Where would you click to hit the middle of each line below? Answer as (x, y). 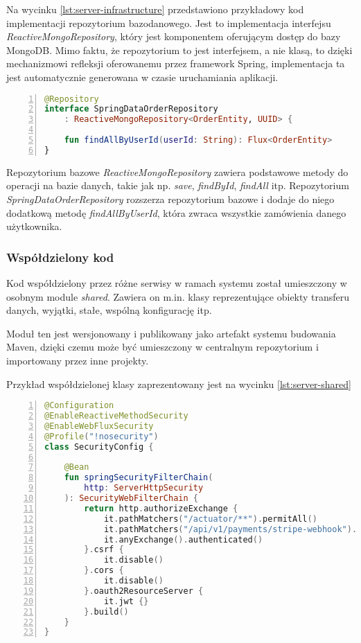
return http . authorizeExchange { (161, 508)
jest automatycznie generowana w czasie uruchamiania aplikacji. (142, 77)
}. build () (106, 611)
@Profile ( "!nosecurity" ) (102, 436)
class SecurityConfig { (99, 447)
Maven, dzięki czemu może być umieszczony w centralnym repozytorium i (162, 347)
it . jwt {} (126, 601)
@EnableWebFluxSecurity (99, 426)
